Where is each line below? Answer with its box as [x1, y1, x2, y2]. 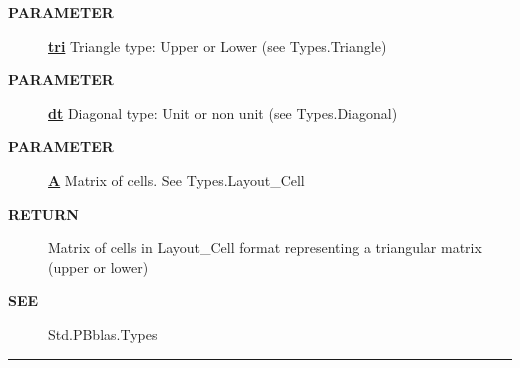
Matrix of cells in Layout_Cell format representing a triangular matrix [48, 237, 482, 258]
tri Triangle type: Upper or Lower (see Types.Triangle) [48, 35, 387, 56]
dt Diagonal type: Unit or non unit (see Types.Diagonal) [48, 102, 398, 123]
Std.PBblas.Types [48, 323, 158, 344]
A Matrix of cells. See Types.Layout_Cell [48, 169, 305, 190]
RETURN [8, 203, 79, 224]
